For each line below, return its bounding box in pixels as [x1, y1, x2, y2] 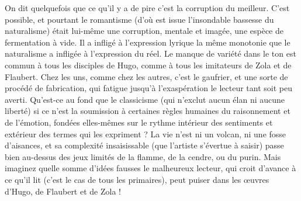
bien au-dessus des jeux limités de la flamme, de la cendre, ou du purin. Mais [5, 150, 281, 162]
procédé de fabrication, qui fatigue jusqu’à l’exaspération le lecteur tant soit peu [5, 82, 292, 94]
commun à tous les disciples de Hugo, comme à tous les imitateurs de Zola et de [5, 58, 292, 71]
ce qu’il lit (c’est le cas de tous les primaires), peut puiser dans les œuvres [5, 173, 269, 185]
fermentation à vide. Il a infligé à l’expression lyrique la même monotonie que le [5, 36, 290, 48]
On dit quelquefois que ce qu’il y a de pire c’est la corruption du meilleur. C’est [5, 2, 290, 13]
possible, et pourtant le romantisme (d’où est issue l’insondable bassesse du [5, 13, 274, 25]
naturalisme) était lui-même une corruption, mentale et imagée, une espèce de [5, 25, 283, 37]
